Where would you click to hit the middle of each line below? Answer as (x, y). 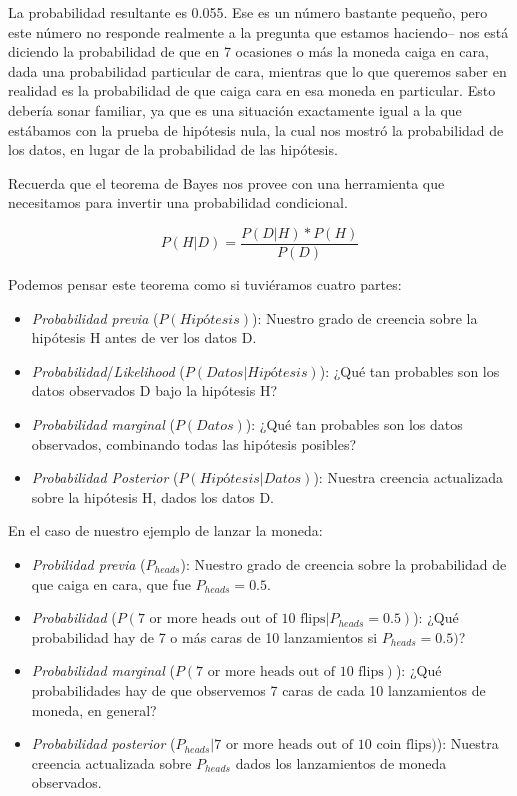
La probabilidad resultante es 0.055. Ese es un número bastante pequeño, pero (248, 12)
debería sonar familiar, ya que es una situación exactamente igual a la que (235, 109)
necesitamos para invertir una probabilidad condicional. (178, 202)
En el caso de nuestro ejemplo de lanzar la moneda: (165, 530)
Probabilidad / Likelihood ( (108, 370)
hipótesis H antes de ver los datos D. (144, 337)
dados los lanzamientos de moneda (341, 762)
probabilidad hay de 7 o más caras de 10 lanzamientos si (204, 636)
